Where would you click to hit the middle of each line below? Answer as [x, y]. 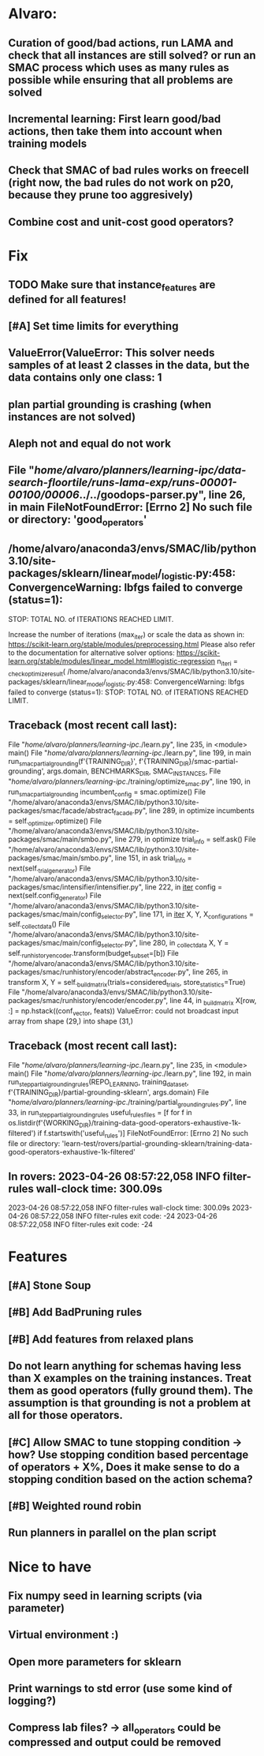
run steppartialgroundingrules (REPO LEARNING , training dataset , [99, 1082]
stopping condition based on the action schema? [131, 1479]
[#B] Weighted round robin [75, 1505]
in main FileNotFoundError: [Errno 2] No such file [130, 507]
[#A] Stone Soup [50, 1285]
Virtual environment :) [63, 1635]
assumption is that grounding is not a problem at [129, 1403]
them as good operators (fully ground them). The [131, 1391]
